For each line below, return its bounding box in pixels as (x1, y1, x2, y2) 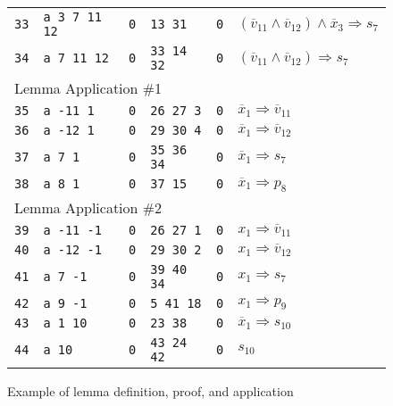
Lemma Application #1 (14, 78, 163, 98)
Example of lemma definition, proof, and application (7, 381, 294, 400)
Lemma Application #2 (14, 196, 163, 218)
